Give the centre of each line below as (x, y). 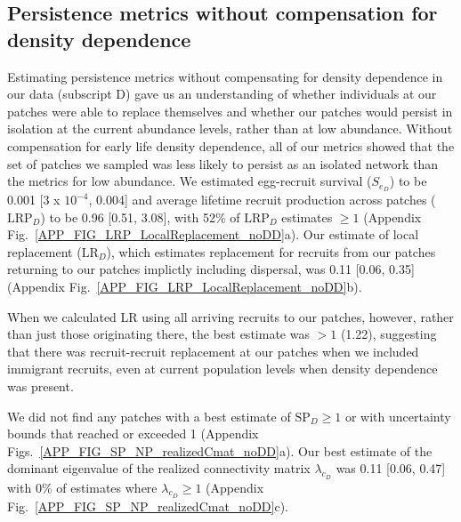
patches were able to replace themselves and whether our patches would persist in (230, 111)
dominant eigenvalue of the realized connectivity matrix (159, 468)
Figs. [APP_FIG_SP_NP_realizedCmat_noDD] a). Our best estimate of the (220, 450)
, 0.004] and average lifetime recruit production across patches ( (262, 200)
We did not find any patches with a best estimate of (149, 416)
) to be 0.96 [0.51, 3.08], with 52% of (140, 217)
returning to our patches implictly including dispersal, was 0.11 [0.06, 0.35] (211, 269)
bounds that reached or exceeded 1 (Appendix (133, 434)
